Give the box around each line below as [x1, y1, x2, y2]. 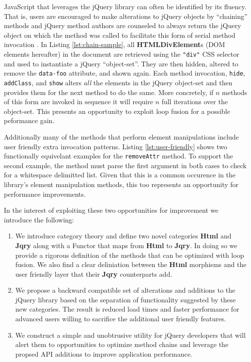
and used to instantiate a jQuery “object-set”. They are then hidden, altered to [4, 58, 238, 68]
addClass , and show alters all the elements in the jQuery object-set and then [4, 77, 233, 87]
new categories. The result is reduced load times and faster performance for [15, 304, 239, 314]
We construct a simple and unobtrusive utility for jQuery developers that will [15, 330, 246, 340]
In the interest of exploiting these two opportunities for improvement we [4, 205, 219, 215]
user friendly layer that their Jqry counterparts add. [15, 268, 173, 279]
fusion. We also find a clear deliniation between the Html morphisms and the [15, 259, 247, 269]
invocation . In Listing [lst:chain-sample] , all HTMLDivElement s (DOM [4, 39, 225, 49]
